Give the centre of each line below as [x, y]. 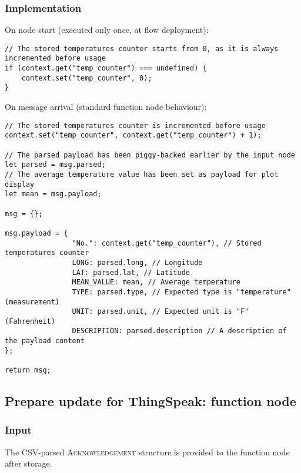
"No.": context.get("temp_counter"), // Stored [167, 243]
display [20, 184]
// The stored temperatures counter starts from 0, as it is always [142, 48]
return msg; [28, 370]
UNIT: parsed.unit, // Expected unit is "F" [160, 312]
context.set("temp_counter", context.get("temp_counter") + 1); [133, 135]
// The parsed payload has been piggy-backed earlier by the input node [150, 155]
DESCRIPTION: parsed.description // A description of [179, 331]
